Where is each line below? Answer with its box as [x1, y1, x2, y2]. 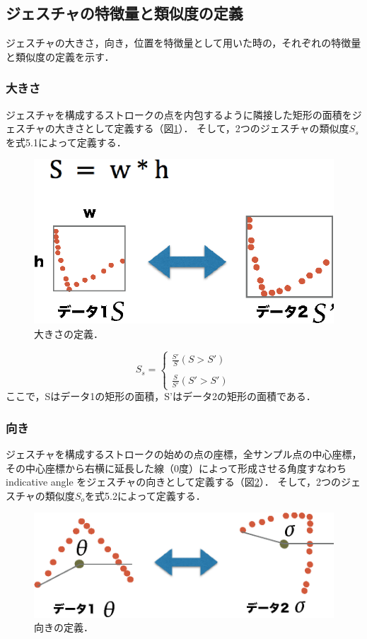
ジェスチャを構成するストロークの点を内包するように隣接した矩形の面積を [6, 107, 352, 122]
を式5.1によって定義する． [6, 134, 127, 149]
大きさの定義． [34, 326, 103, 341]
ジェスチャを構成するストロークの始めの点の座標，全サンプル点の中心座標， [6, 447, 362, 461]
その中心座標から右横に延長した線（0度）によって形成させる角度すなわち [6, 460, 346, 475]
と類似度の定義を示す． [6, 49, 115, 64]
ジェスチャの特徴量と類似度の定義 [6, 2, 243, 24]
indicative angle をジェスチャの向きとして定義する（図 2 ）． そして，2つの [6, 474, 342, 489]
